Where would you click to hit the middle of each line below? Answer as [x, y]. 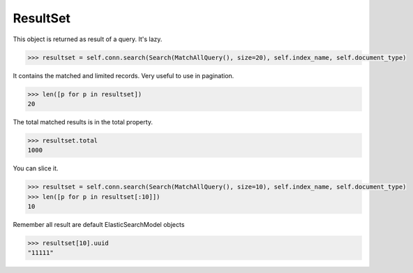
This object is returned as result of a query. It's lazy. [88, 39]
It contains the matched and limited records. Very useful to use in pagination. [123, 75]
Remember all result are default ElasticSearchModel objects [99, 224]
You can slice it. [36, 168]
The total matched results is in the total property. [83, 121]
